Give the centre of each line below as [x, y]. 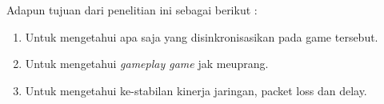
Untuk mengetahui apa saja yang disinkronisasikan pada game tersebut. [202, 36]
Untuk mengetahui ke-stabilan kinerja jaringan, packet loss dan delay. [196, 90]
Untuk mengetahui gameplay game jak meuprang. [147, 64]
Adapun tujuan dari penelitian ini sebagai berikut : [132, 10]
